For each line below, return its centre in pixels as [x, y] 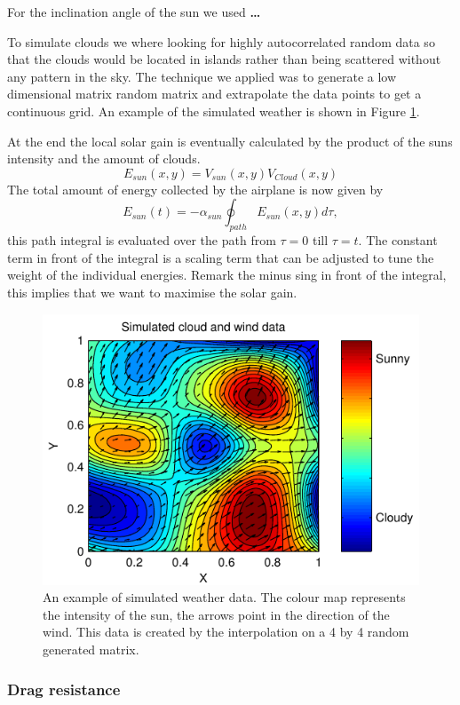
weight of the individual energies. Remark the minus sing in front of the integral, [227, 275]
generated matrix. [91, 650]
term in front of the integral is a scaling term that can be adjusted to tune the [221, 257]
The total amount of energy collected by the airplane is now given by [195, 189]
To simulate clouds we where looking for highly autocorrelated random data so [221, 41]
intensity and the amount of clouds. [104, 158]
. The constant [398, 240]
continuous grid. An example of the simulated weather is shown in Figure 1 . [214, 111]
